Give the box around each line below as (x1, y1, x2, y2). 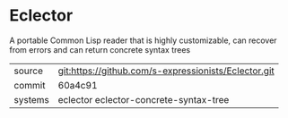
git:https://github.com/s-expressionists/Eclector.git (57, 64, 275, 77)
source (13, 64, 43, 77)
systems (13, 93, 49, 105)
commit (13, 79, 46, 91)
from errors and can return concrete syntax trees (9, 44, 191, 55)
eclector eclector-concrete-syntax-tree (57, 93, 230, 105)
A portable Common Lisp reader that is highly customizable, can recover (9, 35, 277, 46)
